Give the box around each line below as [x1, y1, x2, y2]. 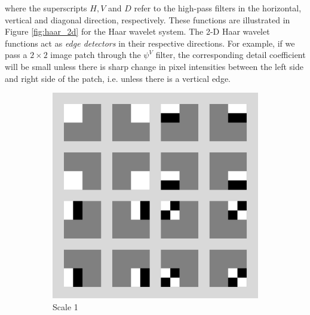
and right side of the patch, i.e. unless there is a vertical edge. [5, 72, 231, 84]
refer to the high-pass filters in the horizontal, [134, 2, 302, 14]
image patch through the [50, 48, 141, 61]
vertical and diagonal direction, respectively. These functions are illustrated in [5, 13, 290, 26]
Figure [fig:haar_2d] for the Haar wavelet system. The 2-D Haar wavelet [5, 25, 270, 38]
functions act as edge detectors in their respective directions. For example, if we [5, 36, 295, 49]
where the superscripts [5, 2, 87, 14]
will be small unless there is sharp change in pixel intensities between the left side [5, 60, 303, 72]
